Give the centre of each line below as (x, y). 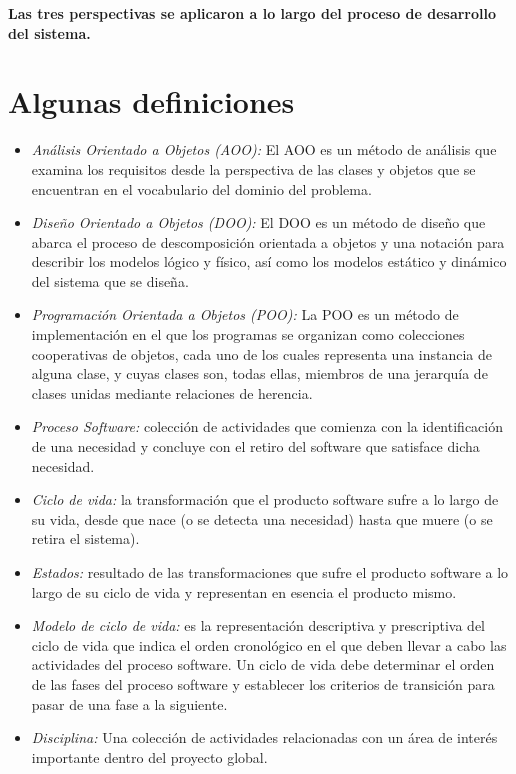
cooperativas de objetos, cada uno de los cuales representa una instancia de (262, 353)
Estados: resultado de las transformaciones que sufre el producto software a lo (270, 572)
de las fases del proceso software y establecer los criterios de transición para (263, 683)
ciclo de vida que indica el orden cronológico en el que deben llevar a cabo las (269, 644)
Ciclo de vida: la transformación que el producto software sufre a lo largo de (265, 499)
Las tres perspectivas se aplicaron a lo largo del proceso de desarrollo (252, 13)
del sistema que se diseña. (110, 280)
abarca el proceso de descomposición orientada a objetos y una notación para (268, 241)
